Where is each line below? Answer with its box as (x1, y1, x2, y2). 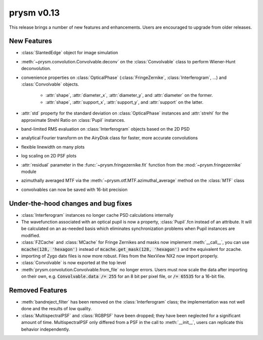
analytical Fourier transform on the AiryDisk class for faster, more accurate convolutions (21, 135, 198, 141)
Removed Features (9, 286, 68, 294)
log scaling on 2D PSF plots (21, 153, 76, 159)
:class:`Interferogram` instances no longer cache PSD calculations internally (21, 212, 174, 218)
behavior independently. (21, 326, 70, 332)
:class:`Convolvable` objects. (21, 81, 79, 87)
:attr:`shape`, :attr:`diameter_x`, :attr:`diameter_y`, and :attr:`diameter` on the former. (45, 93, 213, 98)
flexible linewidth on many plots (21, 144, 85, 150)
